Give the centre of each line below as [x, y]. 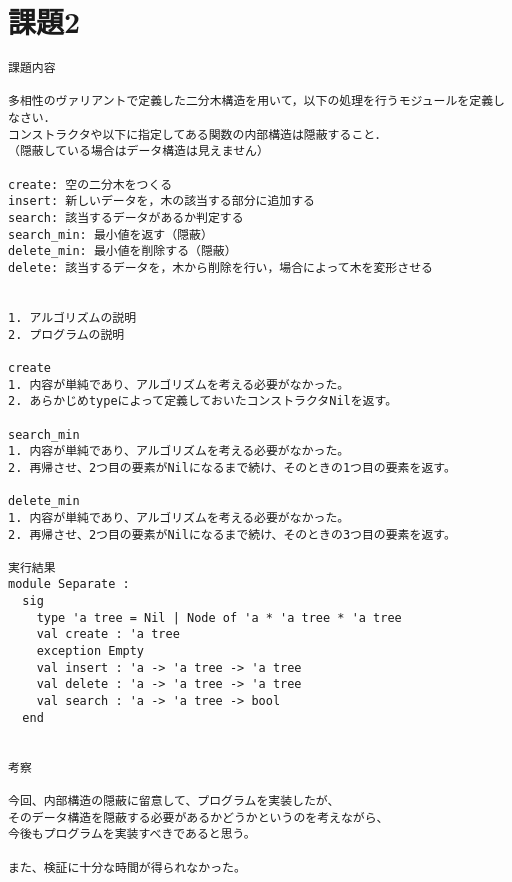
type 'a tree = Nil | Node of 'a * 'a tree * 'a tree [219, 617]
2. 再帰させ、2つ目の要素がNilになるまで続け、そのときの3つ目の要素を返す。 [232, 534]
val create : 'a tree [108, 634]
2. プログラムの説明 [66, 334]
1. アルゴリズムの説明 [72, 317]
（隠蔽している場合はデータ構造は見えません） [138, 151]
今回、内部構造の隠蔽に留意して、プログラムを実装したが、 [174, 801]
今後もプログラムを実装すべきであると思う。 [132, 834]
